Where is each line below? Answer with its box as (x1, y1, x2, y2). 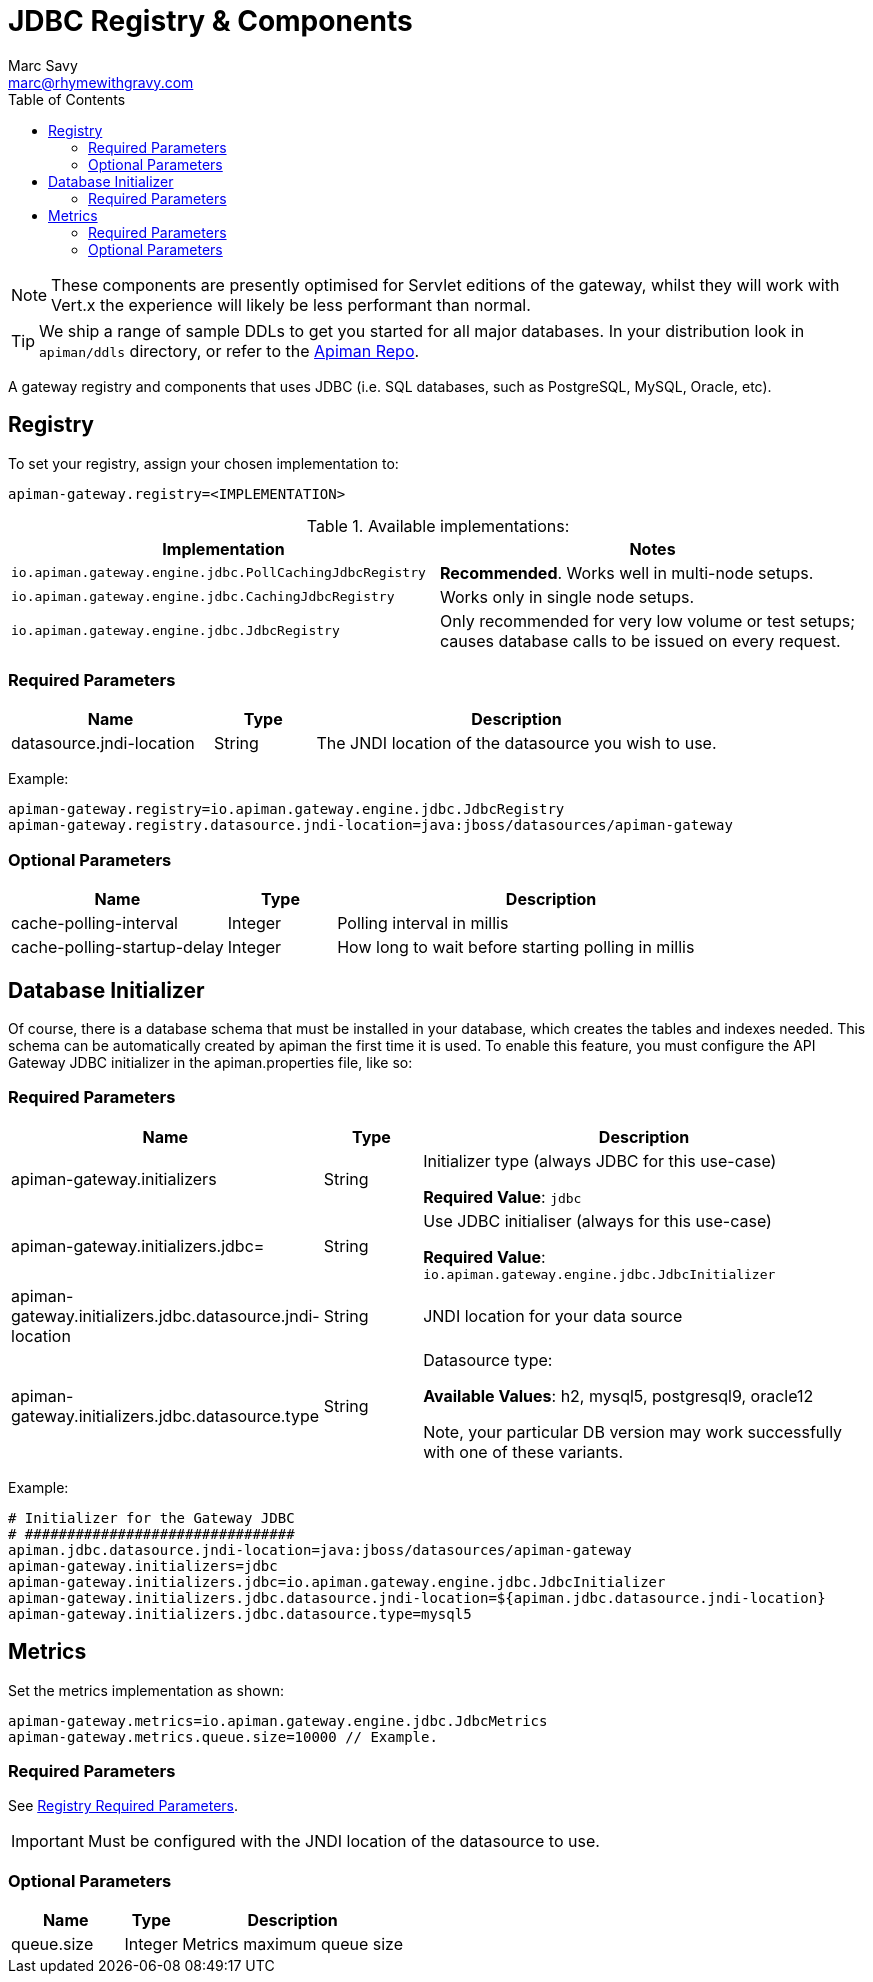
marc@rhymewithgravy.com (8, 73, 194, 91)
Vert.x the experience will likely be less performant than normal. (51, 294, 531, 315)
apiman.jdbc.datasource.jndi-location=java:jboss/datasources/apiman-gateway (8, 1541, 632, 1558)
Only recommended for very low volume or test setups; (440, 610, 855, 631)
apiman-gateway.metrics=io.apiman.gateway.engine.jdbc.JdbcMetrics (8, 1712, 548, 1729)
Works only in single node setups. (440, 586, 695, 607)
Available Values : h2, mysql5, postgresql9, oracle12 (423, 1385, 814, 1406)
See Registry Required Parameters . (8, 1797, 239, 1815)
